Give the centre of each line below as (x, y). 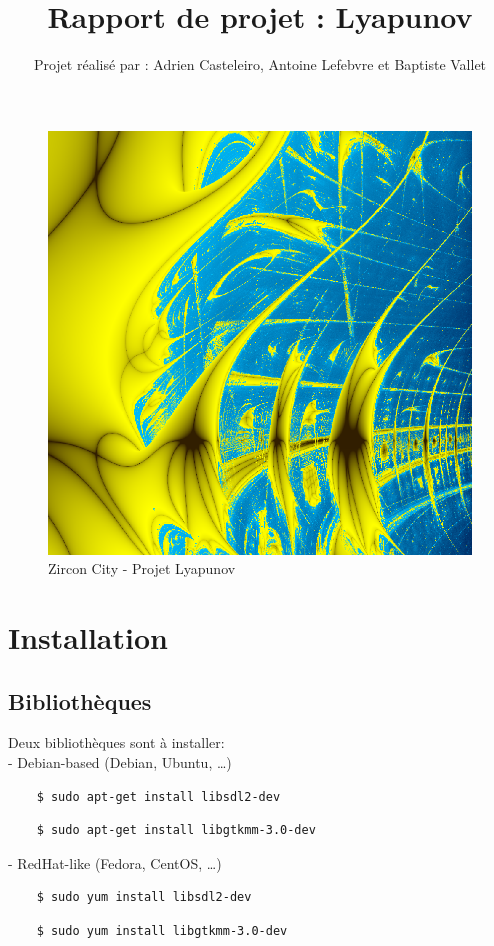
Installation (88, 637)
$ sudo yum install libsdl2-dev (144, 897)
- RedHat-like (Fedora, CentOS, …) (115, 862)
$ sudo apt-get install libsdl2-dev (158, 796)
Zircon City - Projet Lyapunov (142, 568)
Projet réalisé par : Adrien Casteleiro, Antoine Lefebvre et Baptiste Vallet (260, 64)
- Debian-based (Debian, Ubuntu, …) (120, 762)
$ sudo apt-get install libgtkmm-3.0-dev (176, 830)
